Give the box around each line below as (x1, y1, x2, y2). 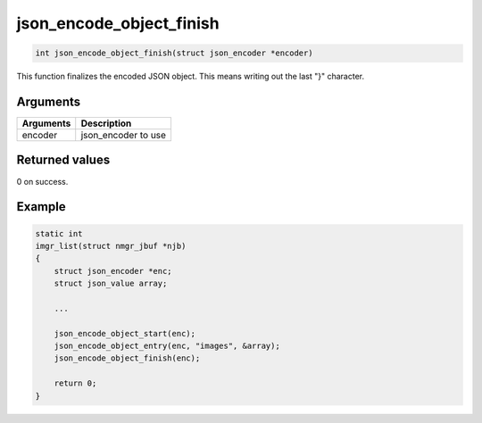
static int (35, 228, 83, 238)
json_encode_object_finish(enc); (54, 353, 201, 363)
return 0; (54, 378, 97, 388)
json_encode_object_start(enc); (54, 328, 196, 338)
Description (80, 117, 132, 129)
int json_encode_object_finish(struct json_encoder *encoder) (35, 48, 313, 58)
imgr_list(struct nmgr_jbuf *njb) (35, 241, 187, 251)
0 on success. (16, 176, 69, 187)
